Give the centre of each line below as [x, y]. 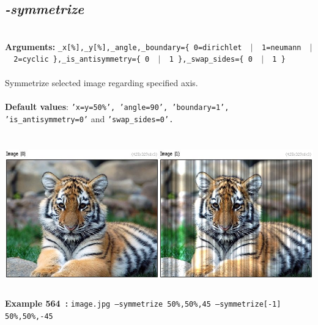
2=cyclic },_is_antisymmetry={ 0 [82, 60]
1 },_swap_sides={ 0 [211, 60]
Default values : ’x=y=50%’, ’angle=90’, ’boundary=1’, [117, 106]
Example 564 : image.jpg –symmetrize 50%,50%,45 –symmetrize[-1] [143, 303]
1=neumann [282, 47]
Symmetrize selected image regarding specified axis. [102, 82]
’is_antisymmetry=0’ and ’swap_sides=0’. [89, 118]
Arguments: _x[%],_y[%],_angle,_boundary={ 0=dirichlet [124, 46]
